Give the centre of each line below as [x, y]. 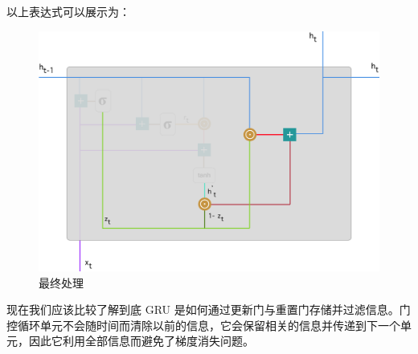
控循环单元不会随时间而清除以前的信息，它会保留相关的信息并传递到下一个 [203, 325]
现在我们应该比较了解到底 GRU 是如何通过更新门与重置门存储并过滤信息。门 [209, 309]
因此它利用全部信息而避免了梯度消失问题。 [141, 341]
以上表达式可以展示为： [68, 11]
